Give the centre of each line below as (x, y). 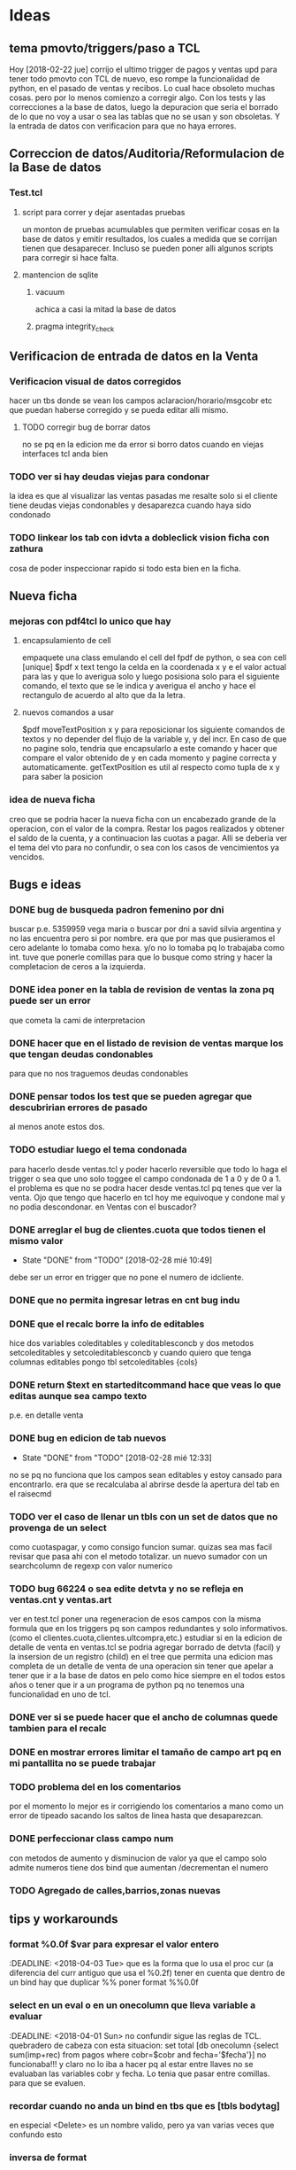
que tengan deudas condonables (81, 1054)
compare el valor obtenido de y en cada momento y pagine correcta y (149, 758)
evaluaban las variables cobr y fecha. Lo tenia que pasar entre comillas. (140, 2073)
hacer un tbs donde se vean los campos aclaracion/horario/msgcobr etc (140, 401)
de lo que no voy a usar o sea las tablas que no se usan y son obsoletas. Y (145, 117)
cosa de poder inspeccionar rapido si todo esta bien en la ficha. (125, 568)
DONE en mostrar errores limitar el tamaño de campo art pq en (145, 1753)
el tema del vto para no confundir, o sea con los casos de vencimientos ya (144, 847)
